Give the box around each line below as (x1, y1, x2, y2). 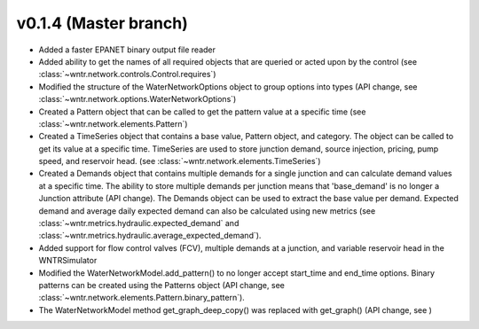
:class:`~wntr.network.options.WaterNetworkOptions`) (38, 94, 237, 105)
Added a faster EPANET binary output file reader (38, 44, 216, 55)
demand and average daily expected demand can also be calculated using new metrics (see (38, 205, 376, 216)
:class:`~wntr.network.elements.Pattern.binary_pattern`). (38, 293, 246, 303)
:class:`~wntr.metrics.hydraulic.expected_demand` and (38, 218, 239, 229)
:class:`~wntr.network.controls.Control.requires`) (38, 69, 216, 80)
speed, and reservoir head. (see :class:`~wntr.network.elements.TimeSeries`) (38, 156, 321, 167)
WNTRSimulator (38, 255, 98, 266)
